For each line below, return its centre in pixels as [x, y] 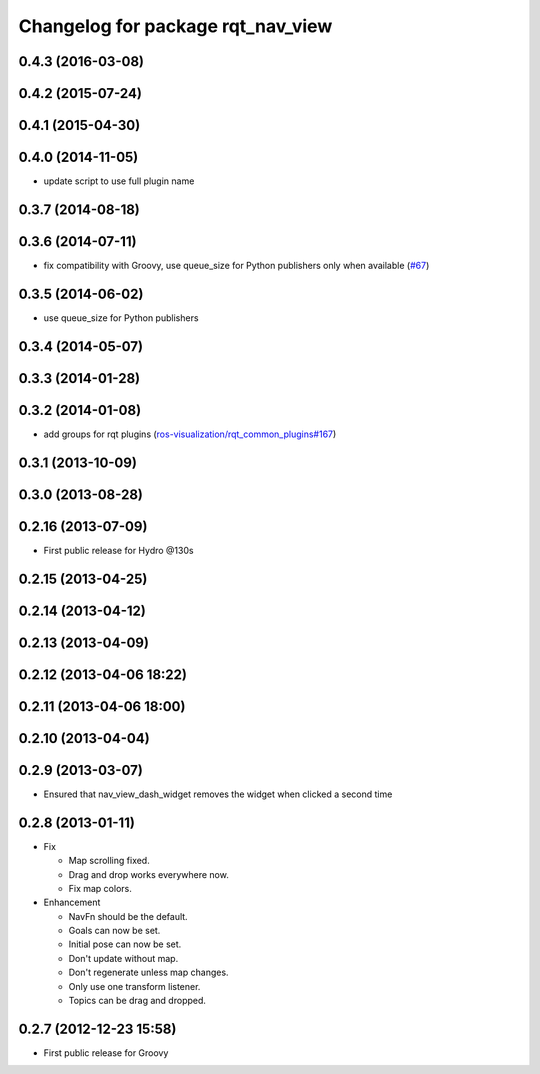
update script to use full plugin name [119, 181]
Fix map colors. [100, 888]
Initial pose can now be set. [125, 944]
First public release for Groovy [106, 1052]
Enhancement [72, 902]
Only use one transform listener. [134, 986]
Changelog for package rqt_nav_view [175, 26]
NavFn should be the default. [128, 916]
